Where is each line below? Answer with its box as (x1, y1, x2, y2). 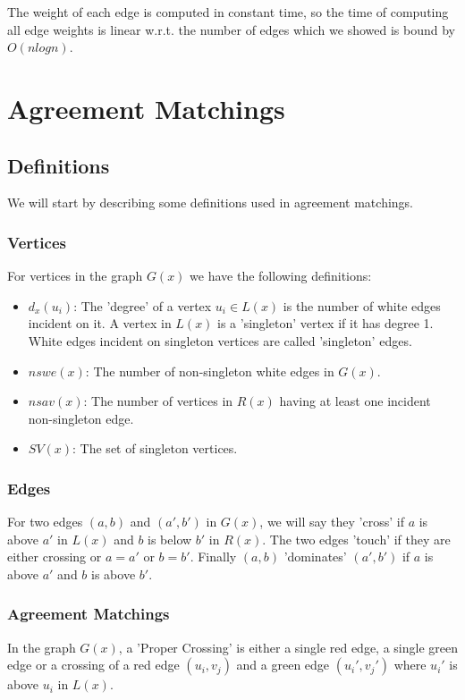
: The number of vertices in (83, 392, 233, 410)
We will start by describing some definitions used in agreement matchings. (7, 193, 414, 212)
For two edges (7, 512, 83, 531)
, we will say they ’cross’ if (259, 512, 404, 531)
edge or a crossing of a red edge (7, 655, 180, 674)
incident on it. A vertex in (28, 314, 172, 333)
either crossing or (7, 547, 102, 566)
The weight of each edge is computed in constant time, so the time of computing (7, 3, 449, 21)
